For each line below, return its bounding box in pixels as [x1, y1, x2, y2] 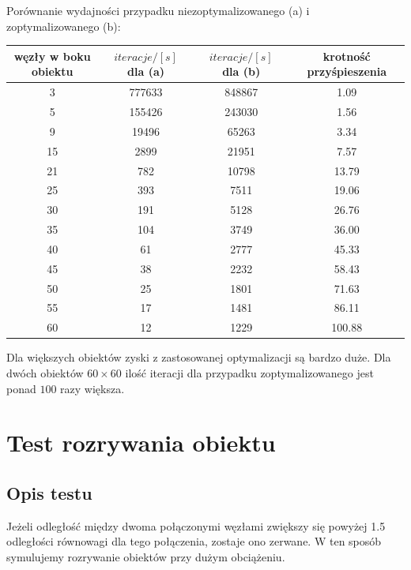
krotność [322, 47, 371, 64]
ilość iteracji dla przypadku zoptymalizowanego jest [125, 364, 374, 381]
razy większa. [60, 380, 125, 396]
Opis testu [6, 480, 92, 504]
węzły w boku [13, 47, 91, 64]
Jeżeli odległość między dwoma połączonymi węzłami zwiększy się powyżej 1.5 [6, 517, 386, 534]
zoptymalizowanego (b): [6, 17, 121, 34]
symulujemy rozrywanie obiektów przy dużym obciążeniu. [6, 548, 285, 564]
